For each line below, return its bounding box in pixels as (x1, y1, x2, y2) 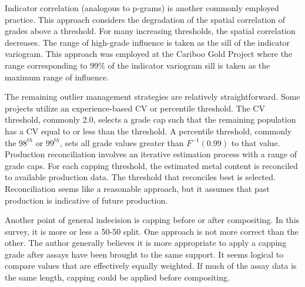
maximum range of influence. (5, 70, 109, 83)
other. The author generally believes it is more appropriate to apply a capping (5, 237, 287, 249)
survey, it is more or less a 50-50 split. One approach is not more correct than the (5, 225, 299, 237)
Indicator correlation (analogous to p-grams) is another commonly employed (5, 2, 279, 13)
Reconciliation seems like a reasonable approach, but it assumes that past (5, 182, 270, 194)
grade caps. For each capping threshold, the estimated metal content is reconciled (5, 159, 298, 171)
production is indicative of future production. (5, 194, 168, 206)
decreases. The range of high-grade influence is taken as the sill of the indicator (5, 36, 290, 48)
